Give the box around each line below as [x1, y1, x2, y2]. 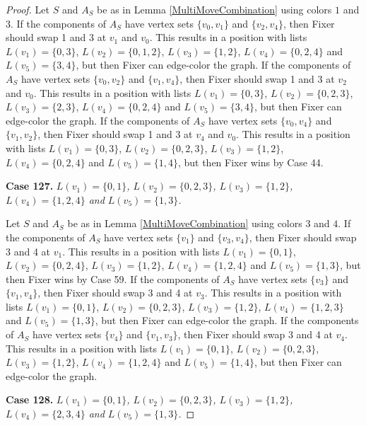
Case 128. [6, 392, 54, 407]
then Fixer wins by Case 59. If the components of [6, 271, 220, 286]
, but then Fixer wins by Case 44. [177, 154, 324, 169]
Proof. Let [6, 2, 49, 16]
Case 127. [6, 178, 54, 193]
